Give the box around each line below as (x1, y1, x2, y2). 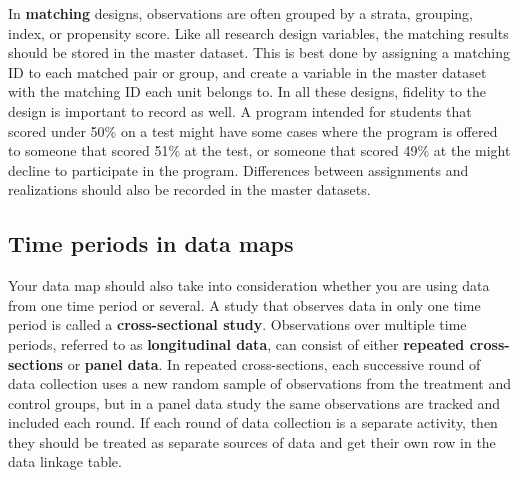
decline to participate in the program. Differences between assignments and (8, 159, 469, 180)
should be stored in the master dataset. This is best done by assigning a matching (8, 42, 511, 63)
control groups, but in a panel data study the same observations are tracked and (8, 392, 501, 413)
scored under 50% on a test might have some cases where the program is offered (8, 120, 498, 141)
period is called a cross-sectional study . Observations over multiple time (8, 314, 467, 335)
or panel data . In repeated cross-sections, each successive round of (67, 353, 481, 374)
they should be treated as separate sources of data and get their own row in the (8, 431, 496, 452)
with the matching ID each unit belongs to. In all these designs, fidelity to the (8, 81, 487, 102)
